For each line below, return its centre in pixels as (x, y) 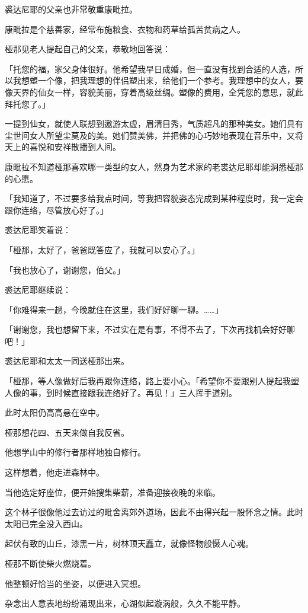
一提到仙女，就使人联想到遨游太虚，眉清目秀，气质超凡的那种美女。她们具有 (154, 124)
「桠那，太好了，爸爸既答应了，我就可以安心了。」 (102, 249)
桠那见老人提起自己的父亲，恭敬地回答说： (88, 49)
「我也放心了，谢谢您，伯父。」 (65, 269)
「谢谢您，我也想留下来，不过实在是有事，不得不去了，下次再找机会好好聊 (150, 329)
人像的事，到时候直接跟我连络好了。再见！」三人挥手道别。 (121, 392)
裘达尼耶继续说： (38, 290)
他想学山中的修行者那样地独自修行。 (75, 452)
